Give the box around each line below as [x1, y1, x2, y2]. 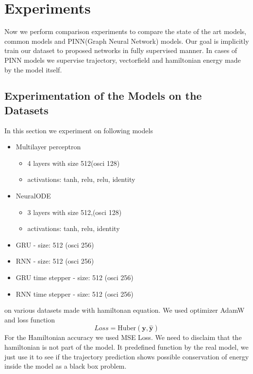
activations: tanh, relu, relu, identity [27, 174, 135, 184]
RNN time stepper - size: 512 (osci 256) [16, 288, 134, 299]
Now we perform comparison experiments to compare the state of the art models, [4, 26, 247, 36]
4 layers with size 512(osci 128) [27, 158, 120, 168]
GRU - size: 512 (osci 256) [16, 239, 94, 249]
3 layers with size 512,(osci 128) [27, 207, 122, 217]
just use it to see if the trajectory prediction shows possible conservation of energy [4, 351, 249, 361]
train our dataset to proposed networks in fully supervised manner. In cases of [4, 45, 237, 55]
